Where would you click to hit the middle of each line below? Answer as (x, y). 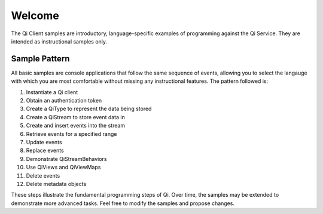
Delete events (43, 175)
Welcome (35, 15)
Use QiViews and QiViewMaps (63, 168)
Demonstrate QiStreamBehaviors (66, 159)
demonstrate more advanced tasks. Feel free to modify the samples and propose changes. (123, 203)
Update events (44, 142)
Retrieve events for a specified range (71, 134)
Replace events (45, 151)
